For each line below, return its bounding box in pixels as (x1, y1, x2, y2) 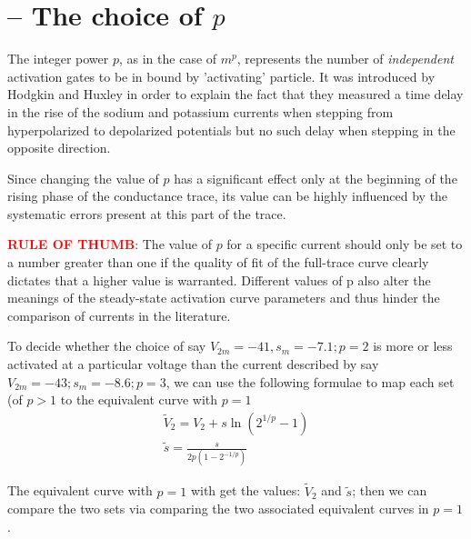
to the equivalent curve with (60, 390, 218, 409)
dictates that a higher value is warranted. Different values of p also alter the (7, 270, 431, 289)
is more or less (373, 336, 453, 355)
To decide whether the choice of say (7, 336, 206, 355)
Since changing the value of (7, 168, 159, 187)
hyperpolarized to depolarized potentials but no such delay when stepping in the (7, 120, 456, 139)
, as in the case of (119, 49, 217, 68)
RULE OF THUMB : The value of (7, 235, 212, 254)
